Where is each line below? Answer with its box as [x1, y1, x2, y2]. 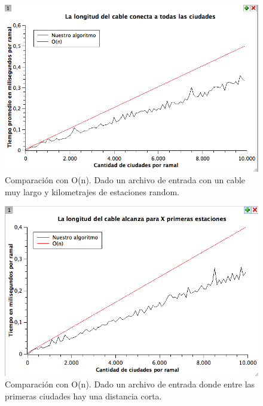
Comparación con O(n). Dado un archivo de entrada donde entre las [5, 378, 255, 390]
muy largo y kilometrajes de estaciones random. [5, 185, 179, 198]
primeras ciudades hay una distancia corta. [5, 389, 162, 402]
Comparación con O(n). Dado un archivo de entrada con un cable [5, 174, 246, 186]
